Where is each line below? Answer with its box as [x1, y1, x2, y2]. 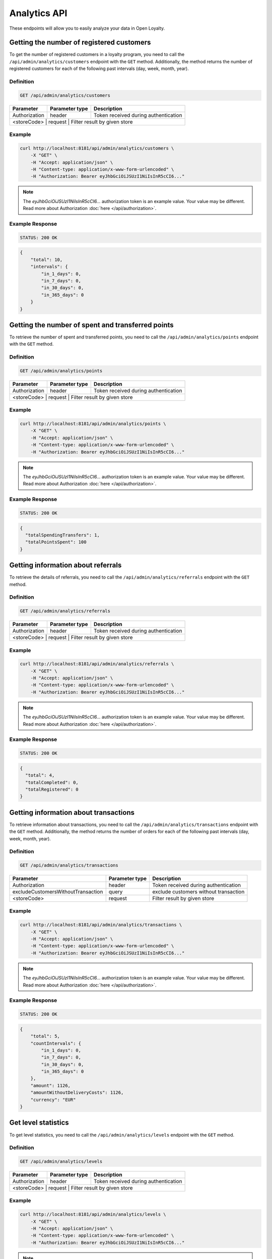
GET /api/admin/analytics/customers [20, 92, 111, 98]
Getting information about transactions [9, 808, 135, 817]
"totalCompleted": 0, [25, 780, 79, 785]
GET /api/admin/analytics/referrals [20, 608, 111, 614]
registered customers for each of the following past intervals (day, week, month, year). [9, 65, 189, 72]
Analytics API [9, 8, 67, 19]
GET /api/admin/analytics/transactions [20, 863, 118, 868]
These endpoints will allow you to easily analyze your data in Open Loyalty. [9, 25, 165, 31]
